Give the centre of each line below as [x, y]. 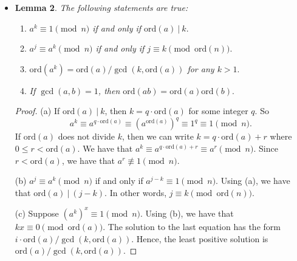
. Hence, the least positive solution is [200, 238]
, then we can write [158, 136]
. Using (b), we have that [187, 213]
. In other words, [136, 192]
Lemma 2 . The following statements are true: [101, 7]
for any [201, 68]
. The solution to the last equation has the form [192, 226]
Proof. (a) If [37, 111]
